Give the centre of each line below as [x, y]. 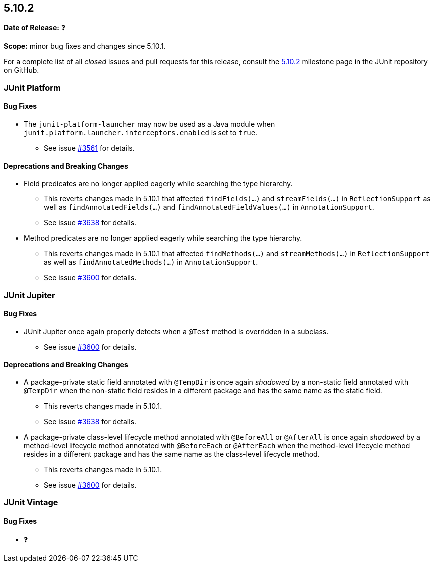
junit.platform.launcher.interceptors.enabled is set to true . [141, 133]
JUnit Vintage [31, 502]
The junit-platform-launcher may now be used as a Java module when [150, 124]
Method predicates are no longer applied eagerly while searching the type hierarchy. [163, 238]
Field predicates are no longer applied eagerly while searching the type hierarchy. [158, 184]
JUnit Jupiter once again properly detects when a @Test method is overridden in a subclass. [176, 331]
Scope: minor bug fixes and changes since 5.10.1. [85, 46]
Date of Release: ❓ [35, 28]
